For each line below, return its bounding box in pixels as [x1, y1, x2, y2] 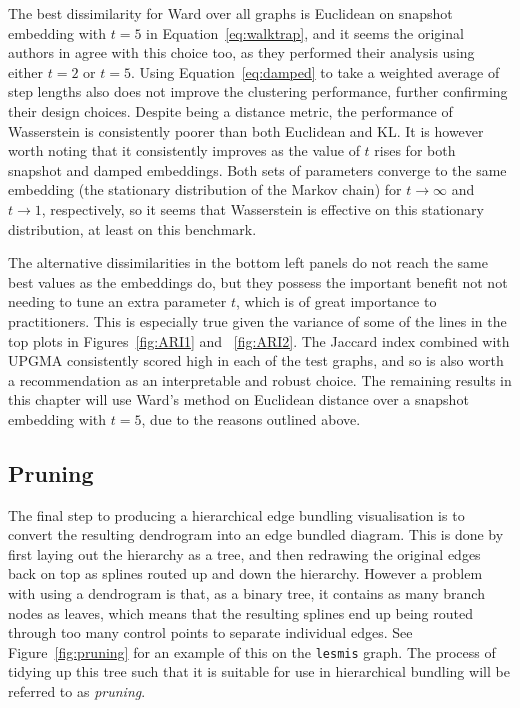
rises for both [374, 140, 456, 161]
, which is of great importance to [236, 291, 437, 312]
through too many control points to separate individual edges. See [8, 622, 413, 643]
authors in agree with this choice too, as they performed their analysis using [8, 42, 475, 63]
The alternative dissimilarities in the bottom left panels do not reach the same [8, 252, 488, 273]
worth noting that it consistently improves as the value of [8, 140, 360, 161]
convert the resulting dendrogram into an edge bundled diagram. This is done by [8, 524, 504, 545]
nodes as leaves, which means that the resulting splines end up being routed [8, 602, 473, 623]
